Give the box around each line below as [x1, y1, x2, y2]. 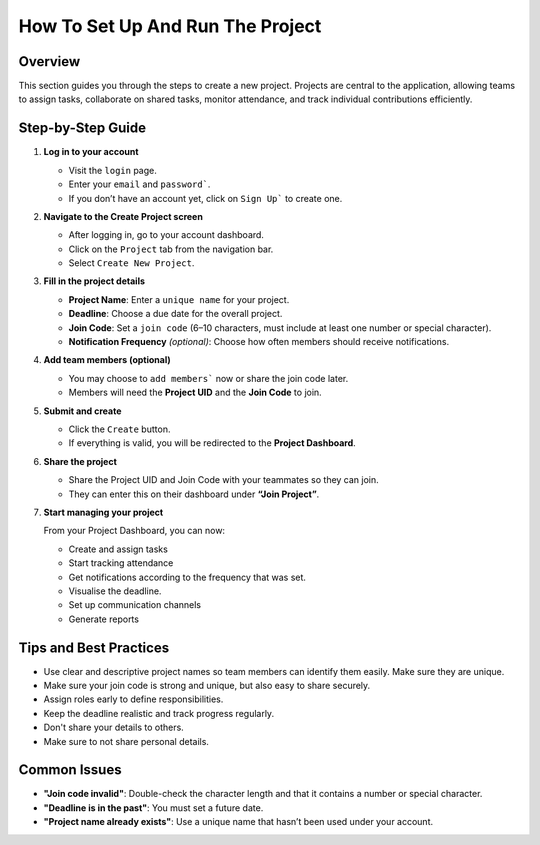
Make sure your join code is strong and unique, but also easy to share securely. [43, 679, 371, 691]
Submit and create [43, 405, 122, 417]
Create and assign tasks [68, 543, 169, 555]
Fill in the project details [43, 275, 145, 287]
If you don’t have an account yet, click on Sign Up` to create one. [68, 192, 343, 204]
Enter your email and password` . [68, 178, 211, 190]
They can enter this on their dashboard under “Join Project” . [68, 488, 320, 500]
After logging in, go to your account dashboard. [68, 229, 265, 241]
